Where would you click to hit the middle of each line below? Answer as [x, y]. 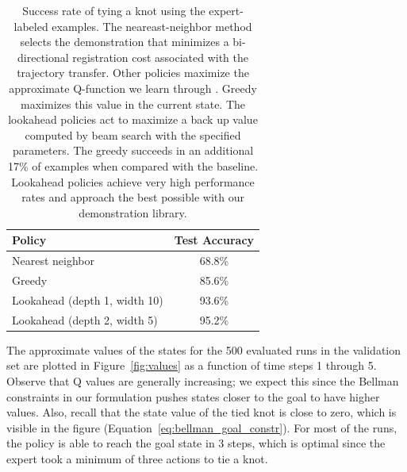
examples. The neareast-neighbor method [152, 26]
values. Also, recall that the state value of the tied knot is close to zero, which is [202, 412]
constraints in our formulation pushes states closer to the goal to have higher [193, 396]
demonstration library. [133, 212]
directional [43, 57]
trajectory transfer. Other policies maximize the [133, 73]
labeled [31, 26]
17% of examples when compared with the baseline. [133, 165]
